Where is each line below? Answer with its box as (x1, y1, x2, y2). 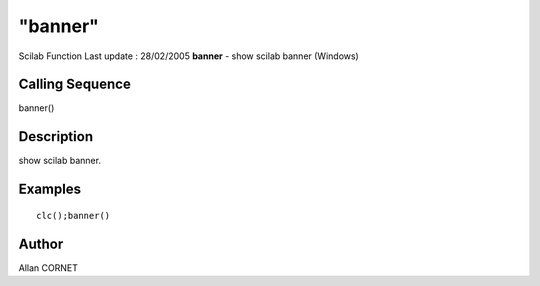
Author (18, 235, 64, 252)
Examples (18, 181, 82, 198)
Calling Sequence (18, 76, 132, 93)
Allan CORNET (18, 261, 79, 274)
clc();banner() (36, 210, 111, 221)
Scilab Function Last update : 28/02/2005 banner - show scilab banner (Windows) (18, 50, 359, 62)
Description (18, 128, 94, 145)
